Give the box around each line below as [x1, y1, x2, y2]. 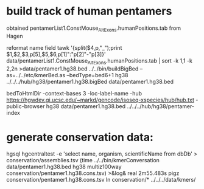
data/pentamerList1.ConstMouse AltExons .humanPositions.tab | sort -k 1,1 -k [6, 57, 193, 66]
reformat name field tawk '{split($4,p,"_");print [6, 44, 122, 51]
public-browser [6, 102, 45, 110]
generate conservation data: [6, 130, 154, 144]
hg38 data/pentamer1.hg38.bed [46, 102, 126, 110]
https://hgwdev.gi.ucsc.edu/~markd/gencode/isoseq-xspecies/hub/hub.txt [6, 96, 195, 103]
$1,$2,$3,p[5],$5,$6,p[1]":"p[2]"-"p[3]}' [6, 50, 106, 58]
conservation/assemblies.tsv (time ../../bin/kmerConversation [6, 157, 160, 164]
